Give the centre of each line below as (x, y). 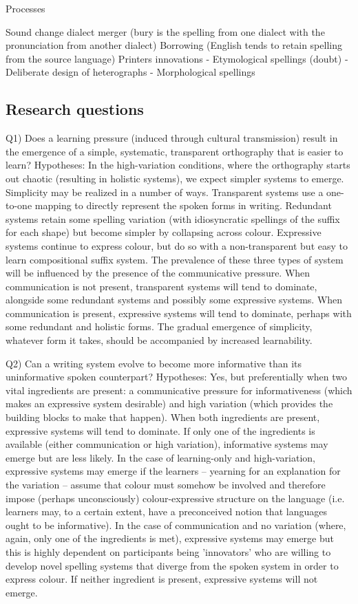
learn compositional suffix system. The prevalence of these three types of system (175, 259)
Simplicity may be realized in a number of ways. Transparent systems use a (165, 192)
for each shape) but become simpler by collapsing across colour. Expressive (164, 232)
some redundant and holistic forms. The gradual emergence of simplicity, (159, 326)
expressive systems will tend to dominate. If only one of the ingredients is (160, 430)
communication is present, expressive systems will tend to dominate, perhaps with (179, 313)
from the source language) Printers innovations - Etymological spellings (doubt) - (177, 58)
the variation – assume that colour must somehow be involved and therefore (166, 485)
